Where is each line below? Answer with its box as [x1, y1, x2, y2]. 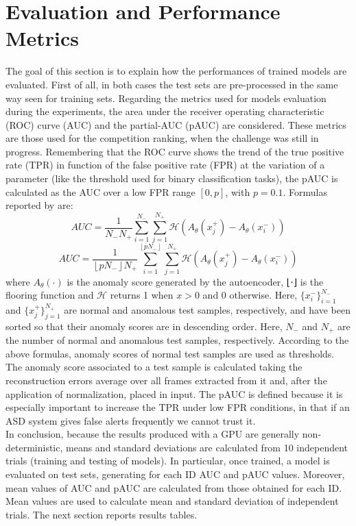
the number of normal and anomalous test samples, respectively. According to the [5, 333, 349, 347]
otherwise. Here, [229, 288, 298, 302]
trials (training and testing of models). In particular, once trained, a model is [5, 453, 330, 468]
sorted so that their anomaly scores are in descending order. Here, [5, 318, 283, 333]
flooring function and [5, 288, 94, 302]
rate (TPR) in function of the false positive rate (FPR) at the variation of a [5, 158, 325, 172]
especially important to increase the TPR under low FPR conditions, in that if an [5, 400, 350, 414]
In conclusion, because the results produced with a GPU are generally [5, 427, 300, 441]
